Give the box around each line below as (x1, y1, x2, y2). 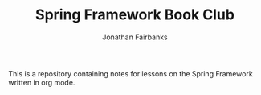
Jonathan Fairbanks (101, 32, 169, 42)
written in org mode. (8, 77, 75, 87)
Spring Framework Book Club (35, 6, 235, 24)
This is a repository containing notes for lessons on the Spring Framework (8, 68, 253, 78)
